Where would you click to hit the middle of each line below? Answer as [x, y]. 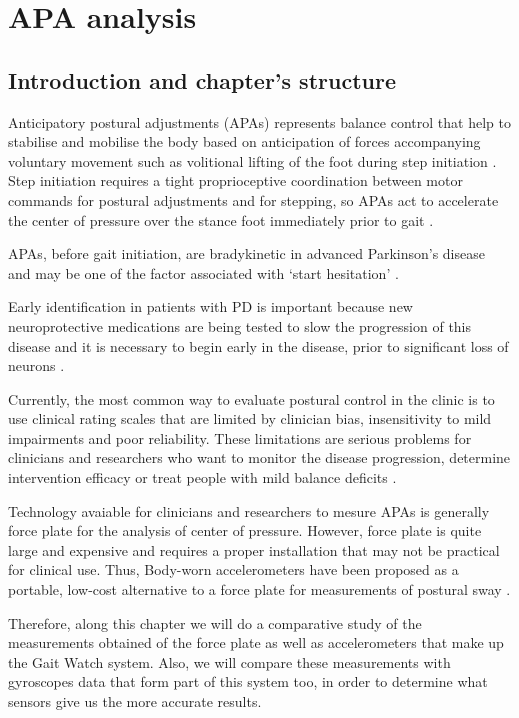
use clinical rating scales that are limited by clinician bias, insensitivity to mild [250, 418]
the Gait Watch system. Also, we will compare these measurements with [229, 661]
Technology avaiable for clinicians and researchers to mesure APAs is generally [249, 510]
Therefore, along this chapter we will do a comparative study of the [215, 622]
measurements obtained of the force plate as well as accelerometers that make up [256, 642]
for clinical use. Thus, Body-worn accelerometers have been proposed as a [233, 569]
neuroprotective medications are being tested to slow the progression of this [240, 325]
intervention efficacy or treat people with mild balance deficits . [202, 477]
